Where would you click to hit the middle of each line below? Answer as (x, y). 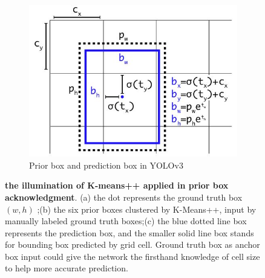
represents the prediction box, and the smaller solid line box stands (129, 232)
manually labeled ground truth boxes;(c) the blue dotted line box (126, 221)
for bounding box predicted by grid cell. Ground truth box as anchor (132, 244)
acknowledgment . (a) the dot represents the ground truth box (124, 197)
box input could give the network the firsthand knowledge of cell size (132, 256)
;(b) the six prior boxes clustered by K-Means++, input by (147, 209)
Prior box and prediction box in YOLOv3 (106, 165)
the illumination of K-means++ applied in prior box (117, 185)
